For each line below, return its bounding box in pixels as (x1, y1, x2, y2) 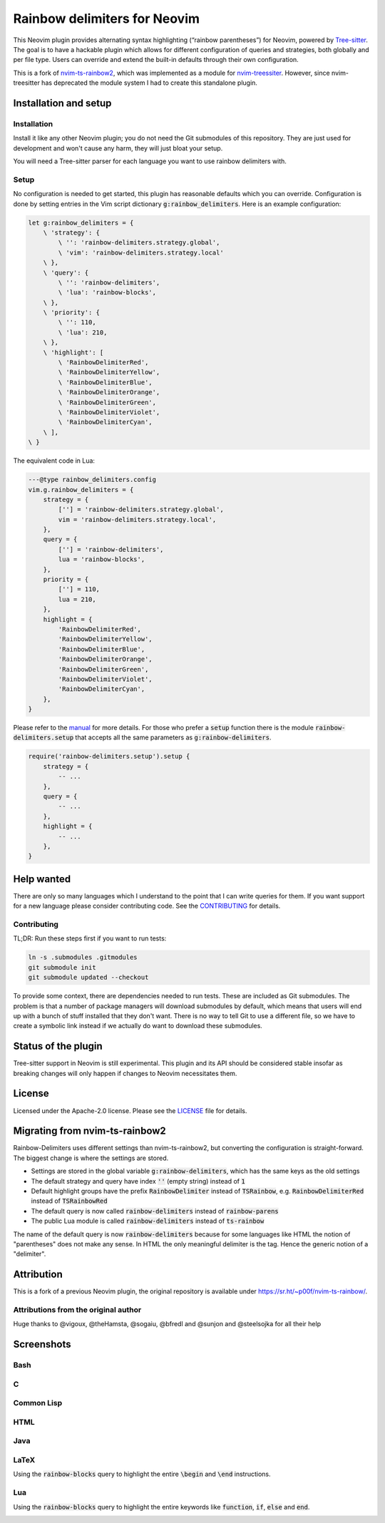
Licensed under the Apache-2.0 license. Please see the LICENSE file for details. (13, 1106, 247, 1115)
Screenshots (13, 1338, 71, 1350)
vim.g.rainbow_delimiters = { (28, 486, 134, 493)
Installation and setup (13, 97, 112, 109)
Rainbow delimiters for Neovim (13, 11, 200, 26)
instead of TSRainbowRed (31, 1196, 108, 1205)
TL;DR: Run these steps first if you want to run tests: (13, 934, 167, 943)
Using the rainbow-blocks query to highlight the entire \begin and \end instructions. (13, 1470, 271, 1479)
